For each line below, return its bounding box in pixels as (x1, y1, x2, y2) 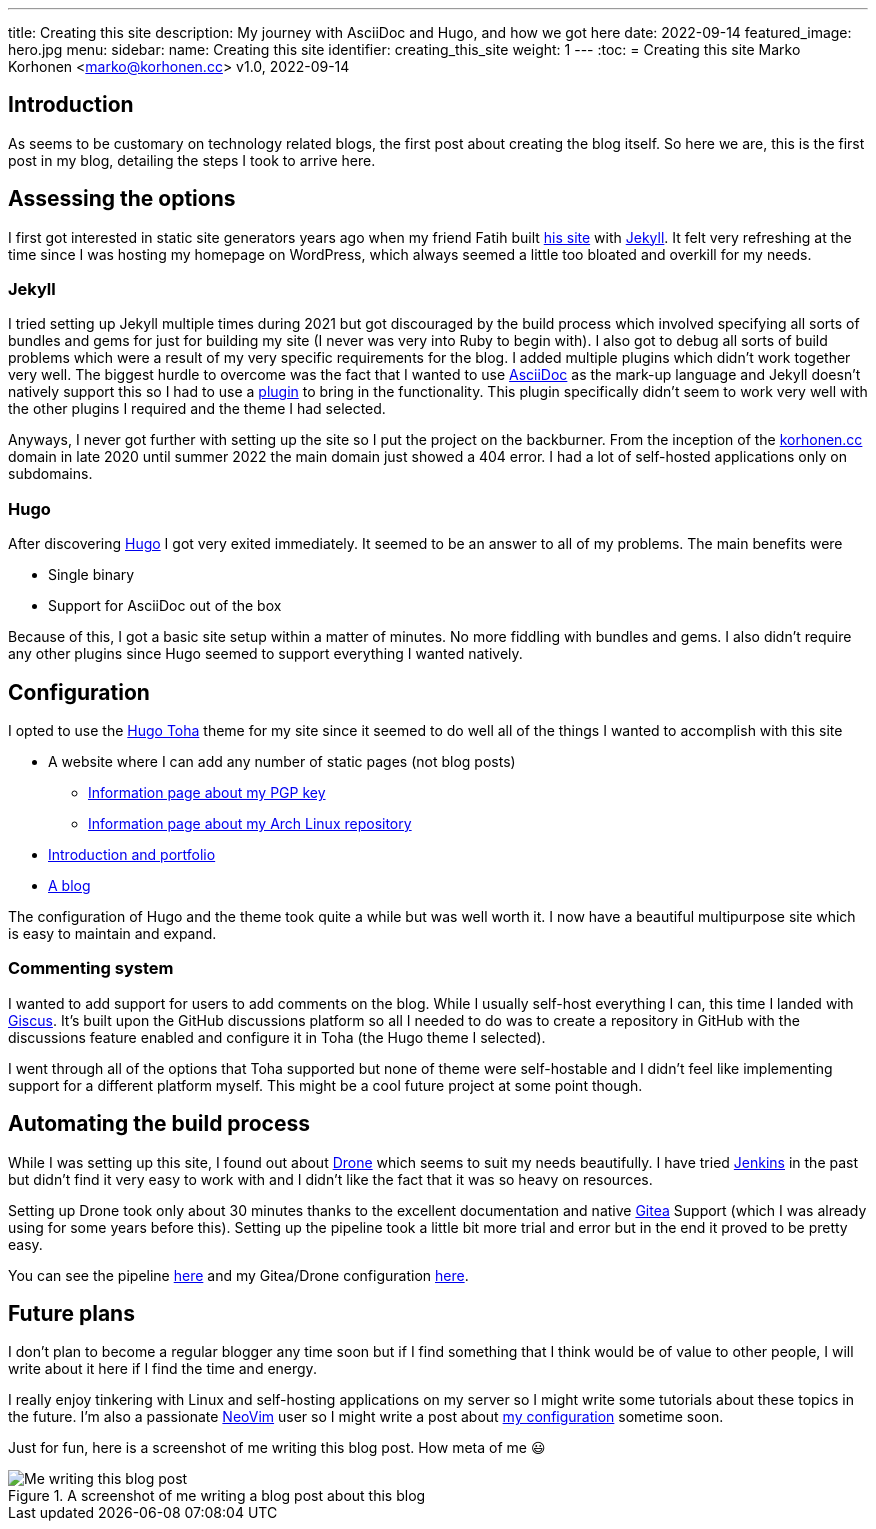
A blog (48, 877, 91, 895)
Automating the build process (8, 1111, 310, 1137)
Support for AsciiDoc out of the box (48, 597, 282, 615)
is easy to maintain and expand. (8, 925, 217, 943)
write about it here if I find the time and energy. (8, 1360, 317, 1378)
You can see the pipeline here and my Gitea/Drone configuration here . (8, 1266, 469, 1284)
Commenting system (8, 958, 174, 979)
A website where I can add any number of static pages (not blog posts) (48, 753, 516, 771)
